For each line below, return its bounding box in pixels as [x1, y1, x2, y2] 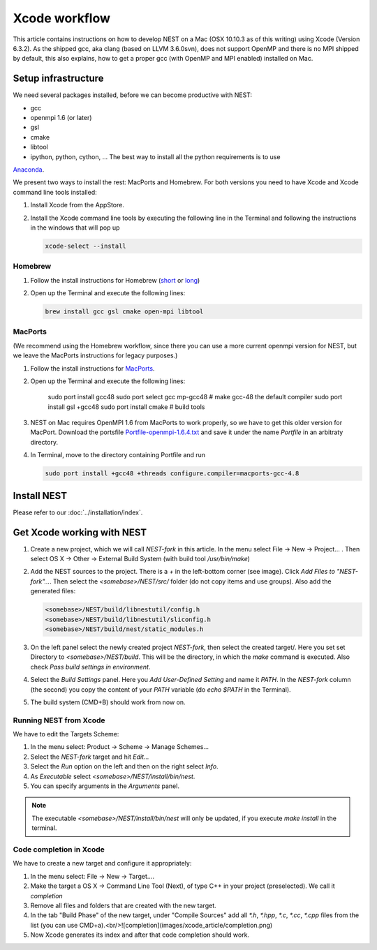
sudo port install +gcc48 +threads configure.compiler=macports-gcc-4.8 [45, 470, 300, 477]
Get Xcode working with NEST [13, 526, 147, 538]
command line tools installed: [13, 188, 97, 196]
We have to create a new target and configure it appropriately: [13, 859, 192, 868]
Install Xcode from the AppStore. [30, 201, 125, 209]
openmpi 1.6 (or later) [30, 114, 92, 122]
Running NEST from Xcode [13, 715, 105, 725]
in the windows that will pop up [30, 223, 120, 232]
